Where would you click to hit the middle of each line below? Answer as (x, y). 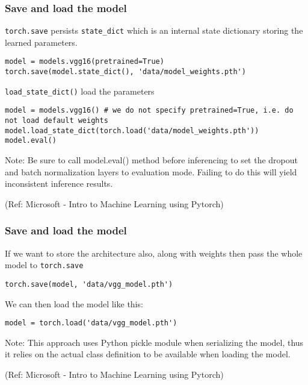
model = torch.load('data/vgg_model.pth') (91, 323)
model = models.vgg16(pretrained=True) (85, 62)
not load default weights (57, 121)
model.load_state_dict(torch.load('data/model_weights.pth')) (132, 130)
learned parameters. (41, 42)
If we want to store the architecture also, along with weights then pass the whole (154, 253)
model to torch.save (44, 265)
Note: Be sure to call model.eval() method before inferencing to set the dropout (151, 160)
